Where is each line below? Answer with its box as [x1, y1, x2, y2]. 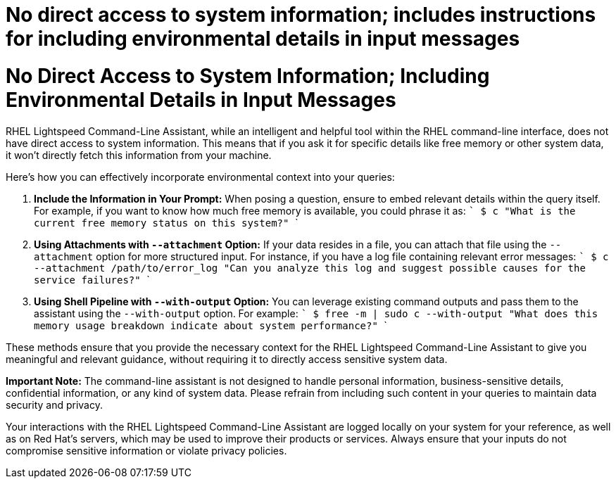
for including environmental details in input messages [6, 27, 520, 51]
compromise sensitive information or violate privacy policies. [6, 444, 287, 457]
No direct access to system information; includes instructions [6, 3, 596, 27]
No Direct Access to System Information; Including [6, 63, 490, 88]
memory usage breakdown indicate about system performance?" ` [34, 319, 387, 331]
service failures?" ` [34, 273, 150, 286]
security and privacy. [6, 398, 103, 411]
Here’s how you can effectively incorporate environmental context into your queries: [6, 170, 395, 183]
